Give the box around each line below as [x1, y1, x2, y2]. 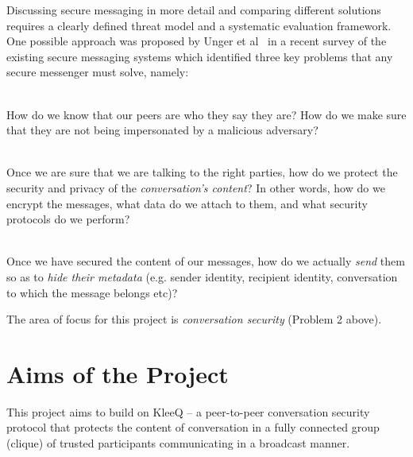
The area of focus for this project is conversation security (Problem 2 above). [6, 311, 382, 327]
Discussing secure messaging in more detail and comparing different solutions [6, 2, 381, 17]
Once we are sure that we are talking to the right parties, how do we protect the [6, 164, 398, 180]
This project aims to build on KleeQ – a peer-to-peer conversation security [6, 403, 370, 420]
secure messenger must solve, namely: [6, 64, 189, 80]
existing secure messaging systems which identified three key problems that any [6, 48, 393, 64]
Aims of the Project [6, 357, 229, 389]
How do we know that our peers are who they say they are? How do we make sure [6, 106, 407, 122]
